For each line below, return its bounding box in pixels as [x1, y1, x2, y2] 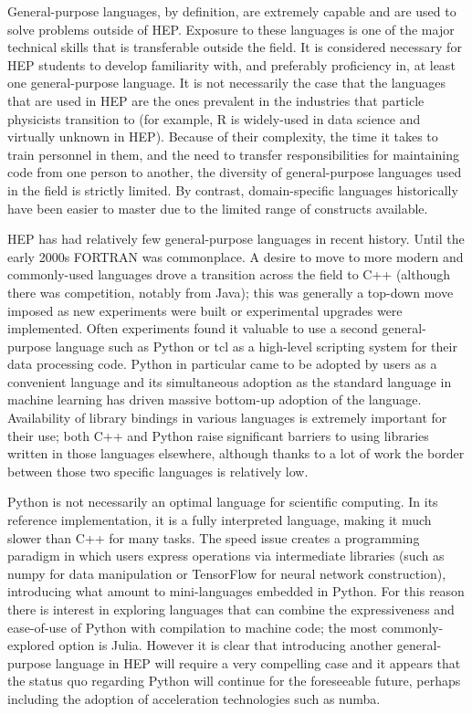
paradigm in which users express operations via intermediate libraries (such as [7, 546, 445, 565]
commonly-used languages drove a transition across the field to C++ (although [7, 265, 451, 284]
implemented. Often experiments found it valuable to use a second [7, 319, 378, 338]
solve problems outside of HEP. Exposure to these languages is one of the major [7, 19, 455, 38]
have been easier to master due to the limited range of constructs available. [7, 198, 428, 217]
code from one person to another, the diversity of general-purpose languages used [7, 163, 462, 182]
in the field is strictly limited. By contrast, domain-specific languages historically [7, 180, 458, 199]
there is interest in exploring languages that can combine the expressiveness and [7, 600, 455, 618]
